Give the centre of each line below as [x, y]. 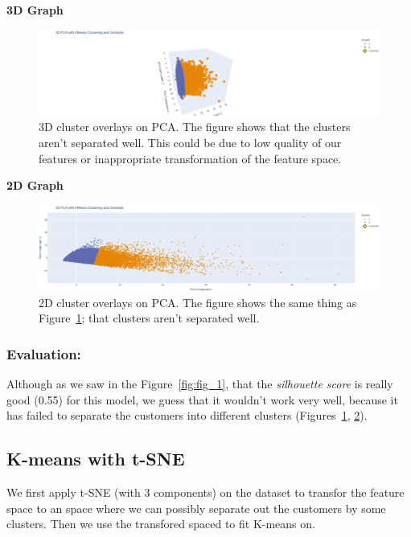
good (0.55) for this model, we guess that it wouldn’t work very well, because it [202, 399]
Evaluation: [44, 353]
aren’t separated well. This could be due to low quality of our [190, 143]
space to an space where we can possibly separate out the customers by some [196, 508]
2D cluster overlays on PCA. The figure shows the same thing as [198, 302]
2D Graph [35, 185]
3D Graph [35, 10]
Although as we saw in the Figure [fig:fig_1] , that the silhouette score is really [200, 384]
